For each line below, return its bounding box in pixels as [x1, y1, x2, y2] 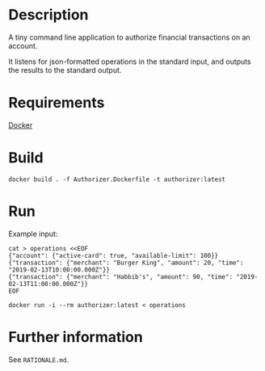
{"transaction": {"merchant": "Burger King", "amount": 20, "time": [8, 259, 244, 267]
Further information [8, 327, 143, 346]
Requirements [8, 94, 105, 112]
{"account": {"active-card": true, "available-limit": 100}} [8, 251, 219, 259]
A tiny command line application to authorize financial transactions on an [8, 32, 250, 42]
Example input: [8, 229, 58, 238]
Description [8, 6, 89, 24]
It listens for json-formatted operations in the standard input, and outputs [8, 57, 252, 66]
